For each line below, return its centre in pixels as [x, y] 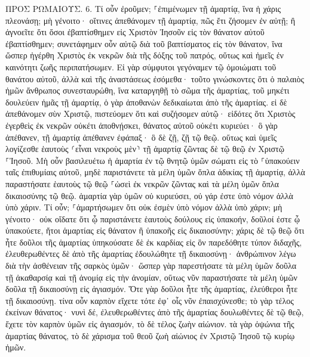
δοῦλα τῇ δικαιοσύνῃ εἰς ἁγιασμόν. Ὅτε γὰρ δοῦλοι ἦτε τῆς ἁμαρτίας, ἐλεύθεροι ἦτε [152, 289]
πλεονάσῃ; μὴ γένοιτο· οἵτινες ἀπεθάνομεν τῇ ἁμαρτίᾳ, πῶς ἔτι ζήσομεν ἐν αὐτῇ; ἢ [151, 20]
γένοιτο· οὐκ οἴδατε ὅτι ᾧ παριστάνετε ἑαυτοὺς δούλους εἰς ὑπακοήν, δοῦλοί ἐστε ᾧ [153, 218]
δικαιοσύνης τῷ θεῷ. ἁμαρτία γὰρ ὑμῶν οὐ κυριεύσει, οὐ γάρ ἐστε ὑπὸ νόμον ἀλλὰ [149, 195]
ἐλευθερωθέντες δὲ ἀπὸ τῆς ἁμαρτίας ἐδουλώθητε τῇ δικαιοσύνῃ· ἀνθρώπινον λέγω [151, 254]
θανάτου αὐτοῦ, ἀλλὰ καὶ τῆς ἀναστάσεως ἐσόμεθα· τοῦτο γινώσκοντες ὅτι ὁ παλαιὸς [155, 78]
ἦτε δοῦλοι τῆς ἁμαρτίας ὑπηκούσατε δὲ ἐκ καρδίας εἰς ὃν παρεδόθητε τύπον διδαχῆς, [154, 242]
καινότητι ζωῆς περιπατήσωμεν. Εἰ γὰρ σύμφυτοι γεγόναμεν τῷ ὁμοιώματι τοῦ [141, 66]
